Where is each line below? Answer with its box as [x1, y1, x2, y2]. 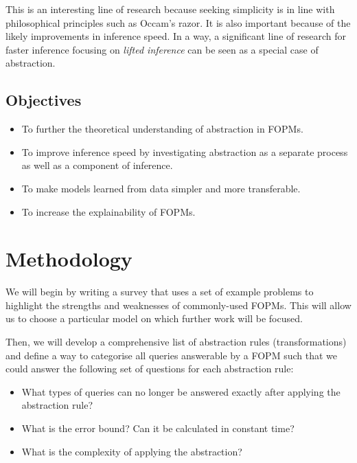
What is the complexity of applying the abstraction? [21, 444, 242, 458]
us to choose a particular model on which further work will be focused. [5, 311, 303, 326]
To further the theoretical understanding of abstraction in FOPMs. [21, 122, 303, 136]
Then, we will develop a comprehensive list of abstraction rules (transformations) [5, 335, 347, 349]
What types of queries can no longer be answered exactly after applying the [21, 384, 341, 398]
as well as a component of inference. [21, 158, 173, 172]
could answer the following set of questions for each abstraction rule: [5, 361, 294, 376]
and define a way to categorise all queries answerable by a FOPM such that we [5, 348, 337, 362]
